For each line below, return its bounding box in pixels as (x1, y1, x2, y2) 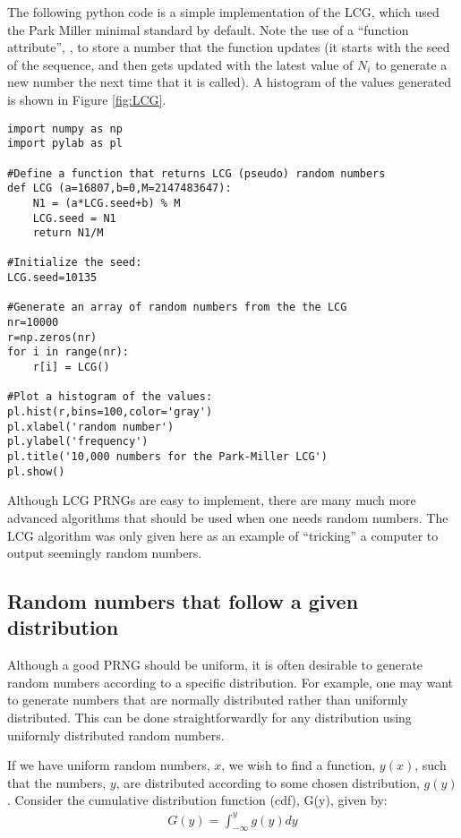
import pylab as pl (7, 137, 123, 150)
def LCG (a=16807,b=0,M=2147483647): (7, 182, 232, 195)
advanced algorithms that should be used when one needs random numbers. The (7, 508, 448, 526)
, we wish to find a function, (221, 756, 376, 774)
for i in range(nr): (7, 346, 130, 359)
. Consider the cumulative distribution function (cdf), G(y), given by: (7, 791, 388, 809)
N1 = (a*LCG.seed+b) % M (32, 196, 181, 209)
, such (414, 756, 447, 774)
